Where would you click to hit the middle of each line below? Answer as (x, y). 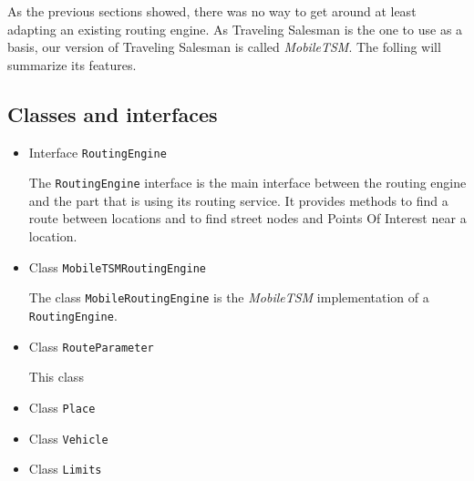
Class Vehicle (68, 438)
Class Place (62, 407)
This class (56, 377)
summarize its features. (72, 64)
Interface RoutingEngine (98, 152)
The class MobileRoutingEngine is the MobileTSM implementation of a (229, 297)
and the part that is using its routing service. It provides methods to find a (238, 200)
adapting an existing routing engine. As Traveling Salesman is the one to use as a (235, 29)
